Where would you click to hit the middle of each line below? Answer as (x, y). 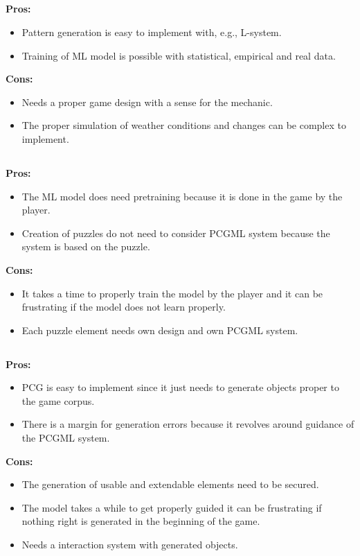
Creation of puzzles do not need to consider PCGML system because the (176, 233)
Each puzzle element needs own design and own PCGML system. (160, 330)
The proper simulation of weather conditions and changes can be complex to (184, 125)
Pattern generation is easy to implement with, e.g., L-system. (152, 32)
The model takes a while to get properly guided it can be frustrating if (172, 507)
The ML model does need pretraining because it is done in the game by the (182, 196)
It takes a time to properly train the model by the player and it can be (172, 293)
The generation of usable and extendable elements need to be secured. (170, 484)
